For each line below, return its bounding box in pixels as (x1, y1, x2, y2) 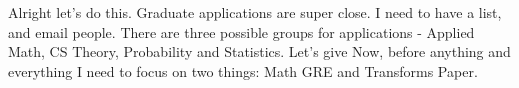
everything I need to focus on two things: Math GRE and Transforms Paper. (8, 60, 478, 81)
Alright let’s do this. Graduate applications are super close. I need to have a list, (8, 2, 502, 22)
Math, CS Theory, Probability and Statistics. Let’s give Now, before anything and (8, 41, 511, 62)
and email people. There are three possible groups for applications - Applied (8, 21, 475, 42)
